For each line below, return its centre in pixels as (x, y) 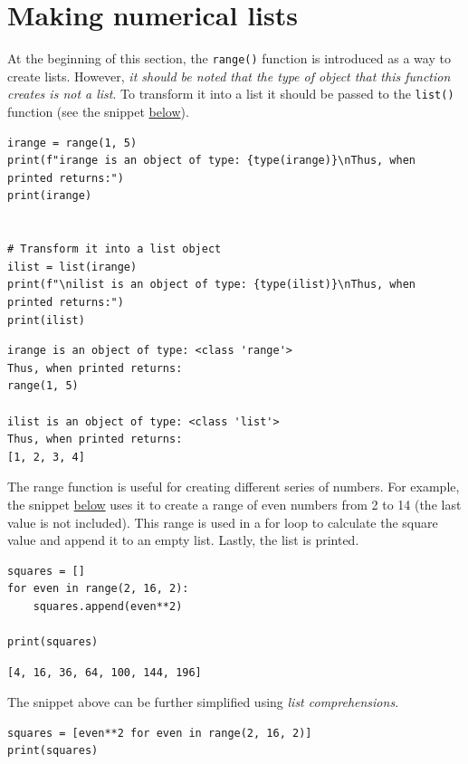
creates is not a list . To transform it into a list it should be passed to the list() (231, 94)
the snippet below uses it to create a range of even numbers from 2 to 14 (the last (234, 504)
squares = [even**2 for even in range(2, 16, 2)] (160, 733)
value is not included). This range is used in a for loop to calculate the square (223, 522)
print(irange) (50, 196)
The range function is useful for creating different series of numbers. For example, (234, 487)
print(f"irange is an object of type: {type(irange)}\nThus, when (212, 161)
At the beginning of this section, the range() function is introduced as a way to (229, 58)
